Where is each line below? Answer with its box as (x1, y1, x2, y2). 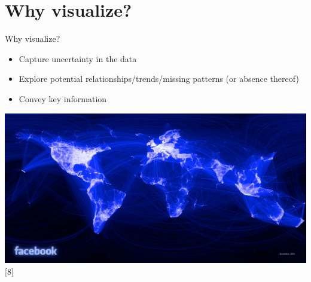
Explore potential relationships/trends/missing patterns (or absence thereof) (19, 72, 299, 85)
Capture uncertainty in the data (19, 52, 137, 65)
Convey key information (19, 92, 107, 105)
